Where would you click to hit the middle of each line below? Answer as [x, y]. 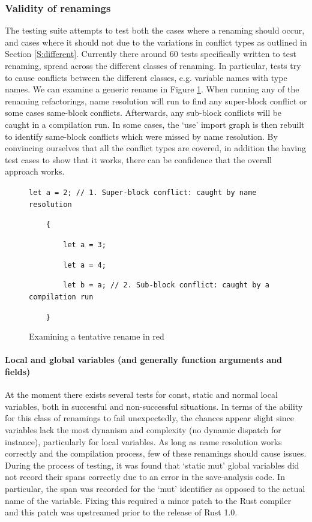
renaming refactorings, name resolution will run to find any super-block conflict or [156, 100]
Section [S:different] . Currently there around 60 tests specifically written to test [151, 54]
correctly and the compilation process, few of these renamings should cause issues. [156, 453]
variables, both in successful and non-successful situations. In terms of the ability [154, 406]
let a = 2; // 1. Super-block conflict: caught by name [143, 192]
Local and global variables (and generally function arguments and [143, 360]
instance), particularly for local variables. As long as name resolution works [143, 441]
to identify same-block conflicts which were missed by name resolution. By [141, 136]
